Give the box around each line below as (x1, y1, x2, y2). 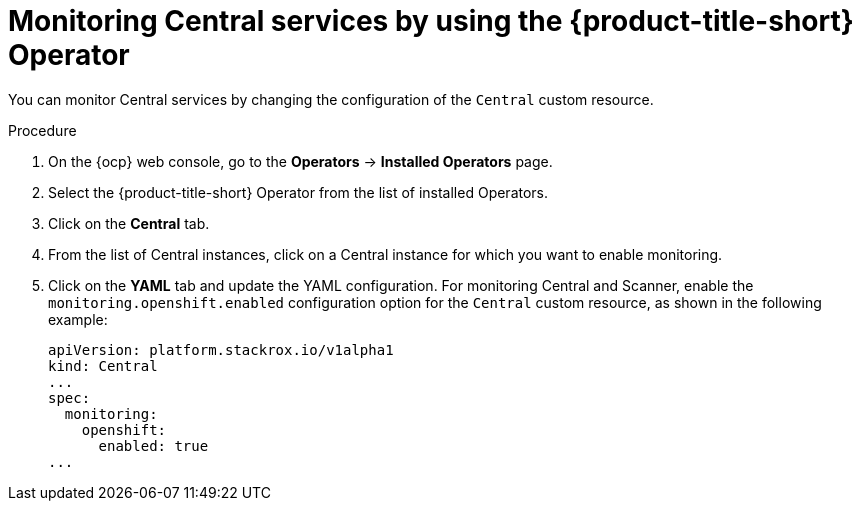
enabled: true (98, 437, 209, 454)
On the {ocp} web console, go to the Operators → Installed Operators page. (48, 152, 553, 170)
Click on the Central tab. (48, 214, 210, 232)
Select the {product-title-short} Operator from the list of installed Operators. (48, 183, 549, 201)
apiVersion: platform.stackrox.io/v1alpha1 (48, 341, 394, 358)
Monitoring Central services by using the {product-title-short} (8, 4, 854, 38)
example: (48, 310, 108, 328)
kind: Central (48, 357, 158, 374)
